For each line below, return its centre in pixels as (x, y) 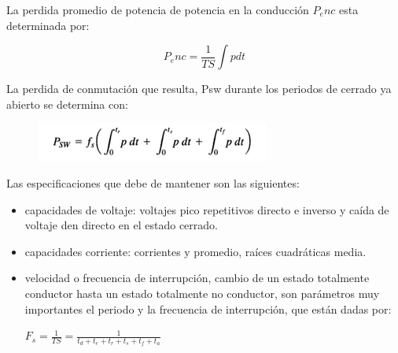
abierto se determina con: (67, 104)
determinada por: (48, 25)
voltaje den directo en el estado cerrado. (121, 225)
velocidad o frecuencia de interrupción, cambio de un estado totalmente (197, 278)
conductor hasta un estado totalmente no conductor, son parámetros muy (202, 293)
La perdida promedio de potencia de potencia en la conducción (158, 9)
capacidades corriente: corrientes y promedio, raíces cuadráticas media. (195, 251)
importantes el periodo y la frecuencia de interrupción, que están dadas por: (208, 308)
